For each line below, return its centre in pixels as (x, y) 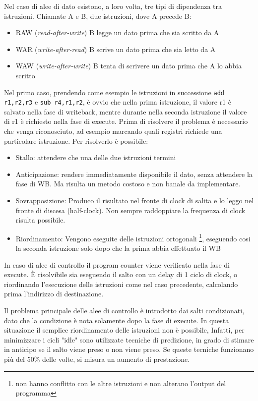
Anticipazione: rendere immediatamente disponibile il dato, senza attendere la (134, 174)
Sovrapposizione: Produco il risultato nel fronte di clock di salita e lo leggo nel (135, 200)
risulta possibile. (40, 220)
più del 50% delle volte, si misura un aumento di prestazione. (97, 359)
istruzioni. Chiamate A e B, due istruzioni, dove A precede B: (98, 16)
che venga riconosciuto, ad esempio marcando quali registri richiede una (113, 131)
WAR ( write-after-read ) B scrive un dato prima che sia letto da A (116, 49)
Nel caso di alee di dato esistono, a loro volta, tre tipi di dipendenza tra (113, 6)
